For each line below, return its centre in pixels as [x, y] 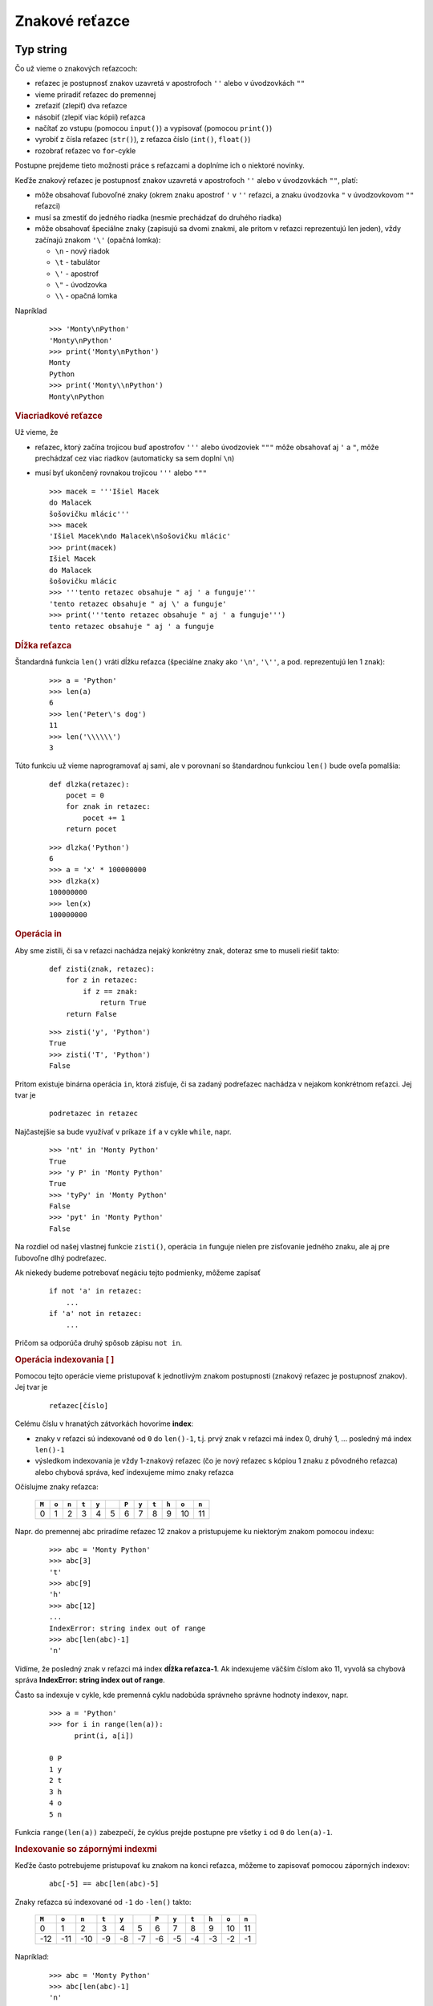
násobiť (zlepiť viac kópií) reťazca [90, 117]
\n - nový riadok [82, 251]
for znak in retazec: [108, 807]
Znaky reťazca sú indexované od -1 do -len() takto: [103, 1902]
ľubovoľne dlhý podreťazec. [61, 1258]
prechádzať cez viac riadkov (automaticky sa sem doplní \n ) [135, 458]
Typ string [41, 49]
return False [91, 1014]
